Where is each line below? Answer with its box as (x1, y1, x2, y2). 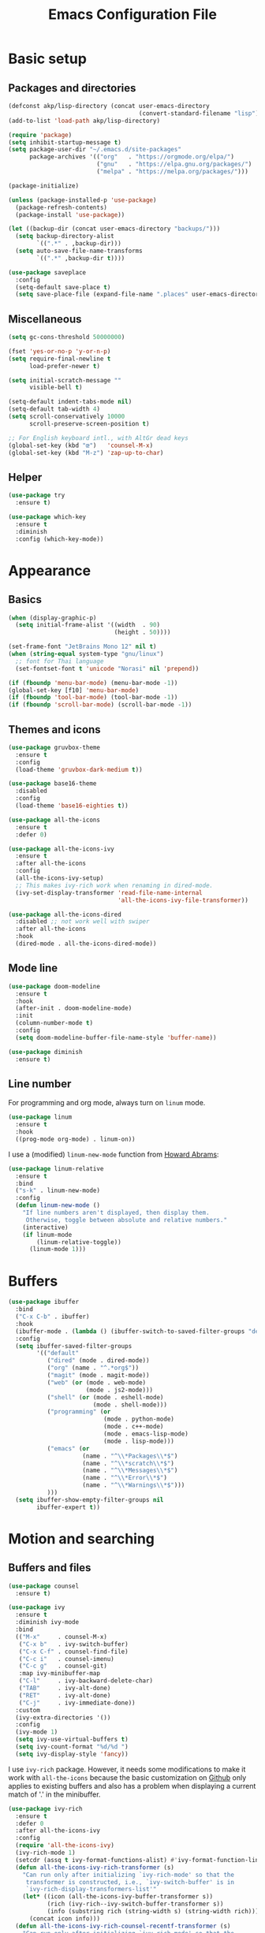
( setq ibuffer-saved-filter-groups (15, 1342, 132, 1350)
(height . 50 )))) (114, 628, 171, 636)
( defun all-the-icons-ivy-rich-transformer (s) (15, 1863, 175, 1872)
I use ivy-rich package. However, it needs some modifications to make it (8, 1764, 246, 1774)
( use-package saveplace (8, 268, 87, 277)
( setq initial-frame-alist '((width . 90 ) (15, 621, 160, 629)
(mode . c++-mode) (103, 1423, 164, 1431)
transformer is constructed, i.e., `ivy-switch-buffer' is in (25, 1878, 235, 1886)
